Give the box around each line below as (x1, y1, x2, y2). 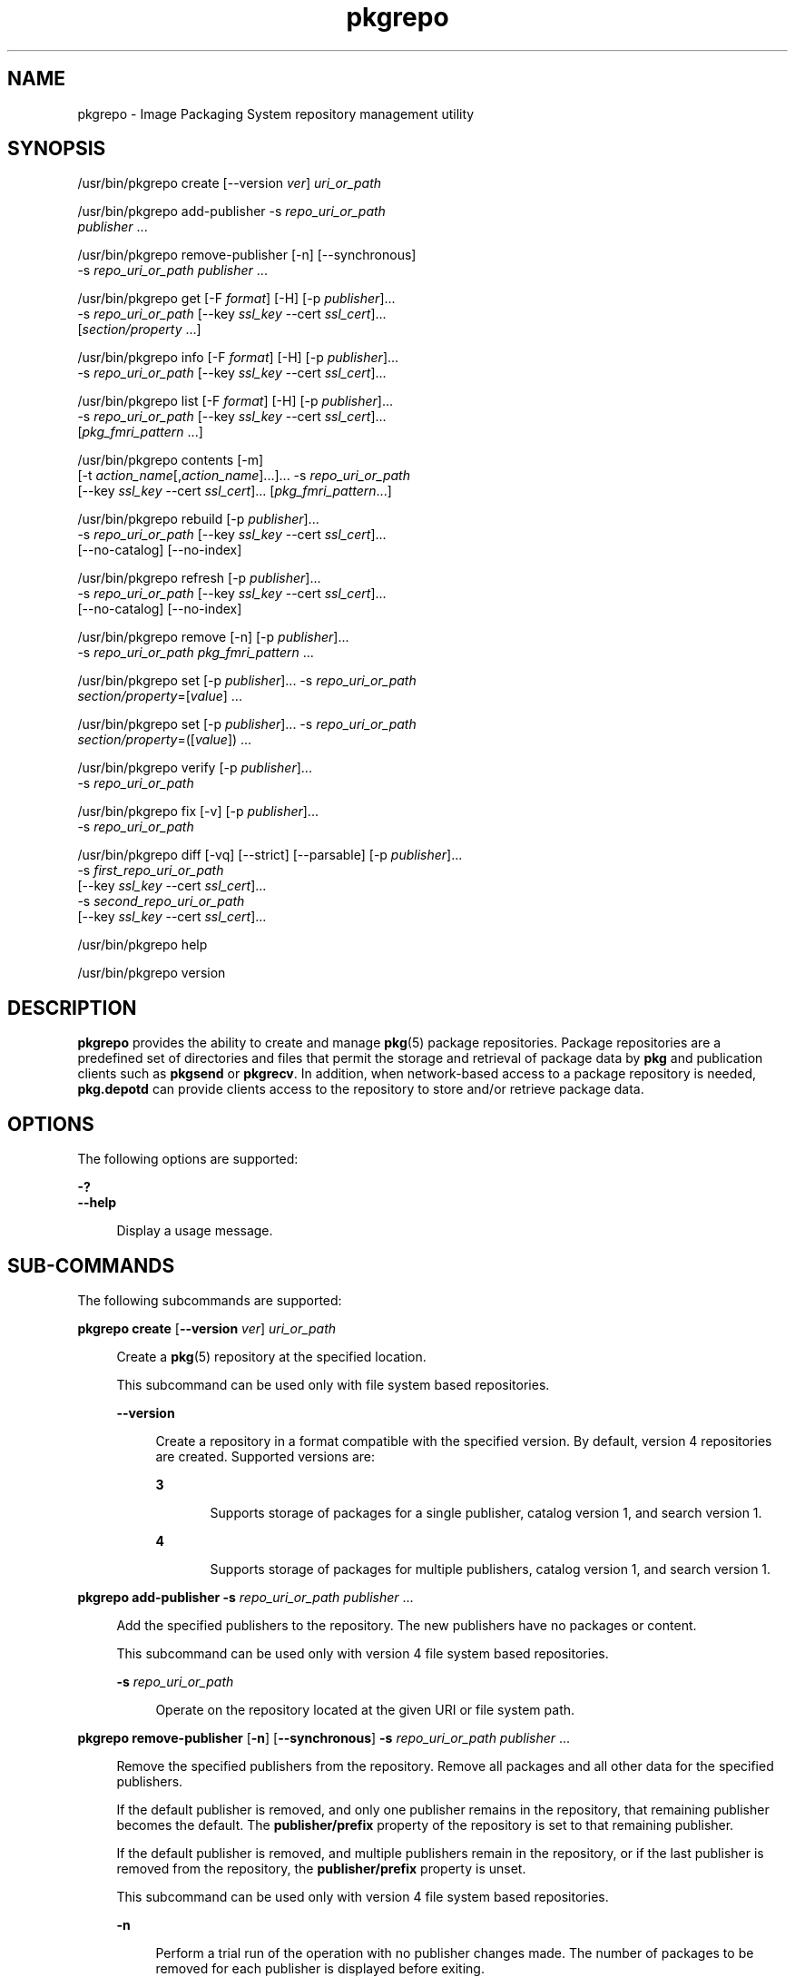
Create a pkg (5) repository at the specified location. (116, 1348, 427, 1364)
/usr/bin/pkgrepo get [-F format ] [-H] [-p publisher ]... (77, 290, 396, 307)
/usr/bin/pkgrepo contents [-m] (77, 452, 264, 468)
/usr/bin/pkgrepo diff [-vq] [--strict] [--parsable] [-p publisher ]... (77, 847, 463, 863)
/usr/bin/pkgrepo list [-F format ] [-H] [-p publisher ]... (77, 393, 394, 409)
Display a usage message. (116, 1223, 273, 1239)
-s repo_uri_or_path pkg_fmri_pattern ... (77, 644, 314, 661)
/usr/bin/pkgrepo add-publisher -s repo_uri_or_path (77, 203, 386, 220)
